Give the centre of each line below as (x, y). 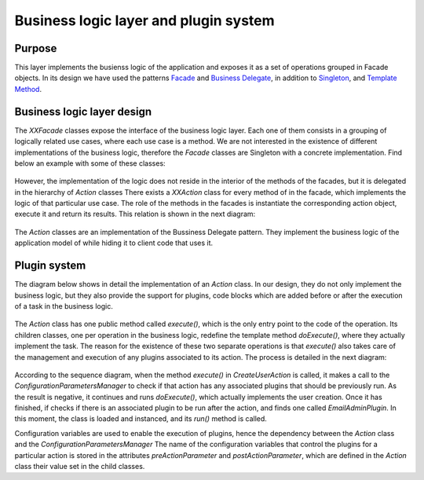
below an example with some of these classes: (90, 163)
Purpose (36, 48)
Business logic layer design (83, 111)
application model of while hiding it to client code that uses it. (114, 243)
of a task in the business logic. (64, 306)
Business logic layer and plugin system (144, 20)
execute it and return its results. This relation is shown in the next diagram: (135, 214)
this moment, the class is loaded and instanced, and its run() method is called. (141, 419)
